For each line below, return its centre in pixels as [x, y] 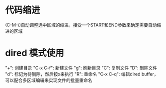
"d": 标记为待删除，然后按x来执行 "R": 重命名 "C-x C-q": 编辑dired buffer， [82, 74]
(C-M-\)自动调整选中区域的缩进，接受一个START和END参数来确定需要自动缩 [83, 25]
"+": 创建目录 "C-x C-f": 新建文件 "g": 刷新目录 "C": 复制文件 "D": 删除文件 [81, 68]
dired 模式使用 [35, 53]
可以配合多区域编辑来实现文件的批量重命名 [49, 80]
